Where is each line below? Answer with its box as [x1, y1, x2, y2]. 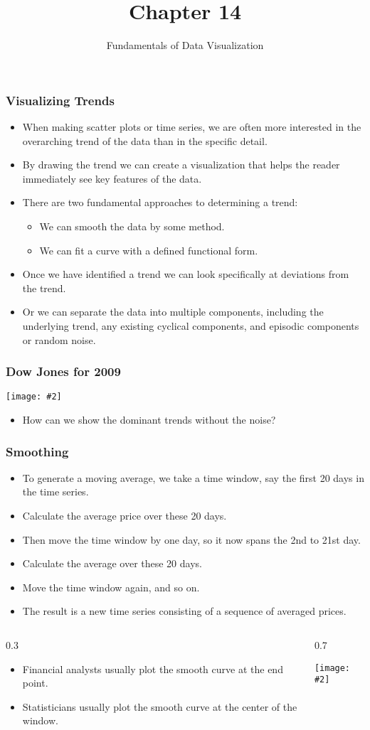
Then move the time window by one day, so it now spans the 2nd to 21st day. [22, 532, 361, 547]
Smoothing [6, 442, 69, 460]
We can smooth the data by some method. [39, 218, 225, 233]
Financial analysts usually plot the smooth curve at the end [22, 661, 283, 676]
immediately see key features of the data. [22, 171, 202, 186]
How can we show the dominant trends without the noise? [22, 412, 276, 427]
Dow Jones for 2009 [6, 363, 121, 380]
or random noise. [22, 332, 96, 347]
